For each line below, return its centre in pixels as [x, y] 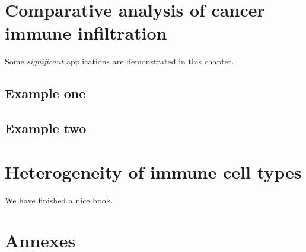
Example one [45, 93]
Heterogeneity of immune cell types [153, 171]
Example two [46, 128]
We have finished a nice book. [59, 200]
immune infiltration [86, 33]
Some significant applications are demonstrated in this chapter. [119, 61]
